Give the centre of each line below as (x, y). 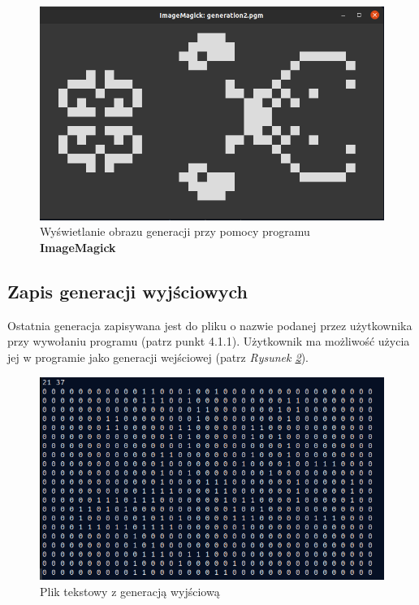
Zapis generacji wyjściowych (127, 292)
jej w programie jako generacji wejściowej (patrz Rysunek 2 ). (158, 357)
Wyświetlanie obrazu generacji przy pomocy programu (175, 231)
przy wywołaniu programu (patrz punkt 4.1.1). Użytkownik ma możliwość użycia (209, 341)
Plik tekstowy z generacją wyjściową (130, 591)
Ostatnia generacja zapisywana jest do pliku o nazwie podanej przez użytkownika (210, 325)
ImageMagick (78, 248)
